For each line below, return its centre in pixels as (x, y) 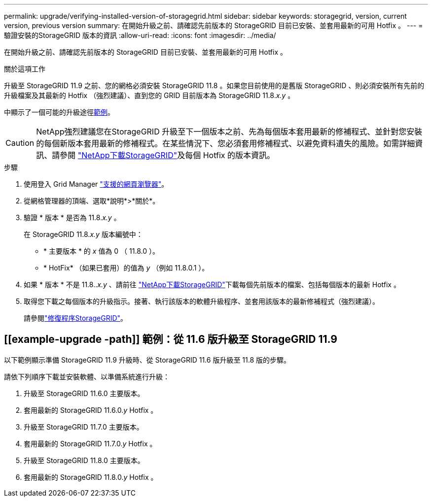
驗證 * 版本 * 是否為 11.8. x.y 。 (72, 217)
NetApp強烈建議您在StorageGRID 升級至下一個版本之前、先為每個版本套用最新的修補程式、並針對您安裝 (229, 132)
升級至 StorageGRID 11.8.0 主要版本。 (84, 460)
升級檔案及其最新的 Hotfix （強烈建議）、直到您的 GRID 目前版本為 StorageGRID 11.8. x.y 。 (149, 95)
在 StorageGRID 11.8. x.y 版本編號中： (83, 234)
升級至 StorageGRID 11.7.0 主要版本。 (84, 427)
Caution (20, 143)
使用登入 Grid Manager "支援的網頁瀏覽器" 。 (96, 184)
